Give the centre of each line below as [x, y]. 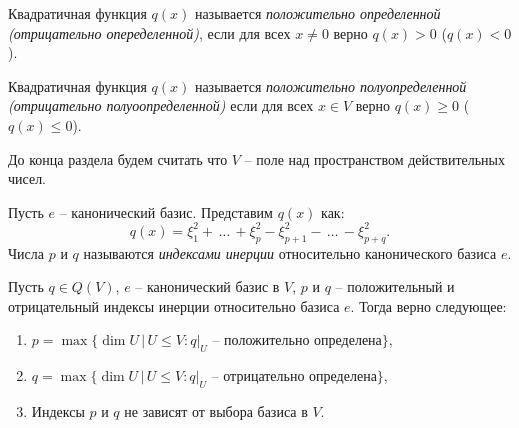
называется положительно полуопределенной [330, 85]
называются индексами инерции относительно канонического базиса [290, 252]
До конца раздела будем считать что [118, 158]
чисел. [27, 178]
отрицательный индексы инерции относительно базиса [174, 305]
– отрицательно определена [294, 377]
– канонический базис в [207, 286]
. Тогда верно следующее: [428, 305]
